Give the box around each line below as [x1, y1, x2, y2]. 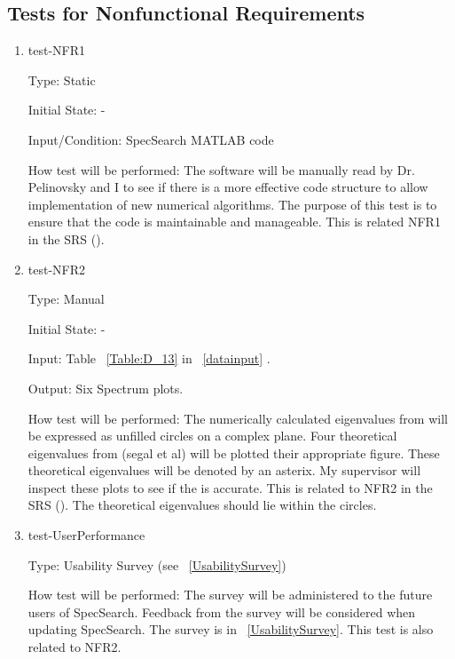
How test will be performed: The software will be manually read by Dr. [27, 160, 415, 179]
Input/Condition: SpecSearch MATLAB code [27, 130, 274, 148]
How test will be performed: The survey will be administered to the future [27, 585, 433, 604]
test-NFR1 [27, 41, 86, 60]
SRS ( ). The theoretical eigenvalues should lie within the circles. [27, 496, 377, 514]
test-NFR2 [27, 259, 86, 278]
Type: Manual [27, 290, 105, 308]
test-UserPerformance [27, 526, 145, 544]
